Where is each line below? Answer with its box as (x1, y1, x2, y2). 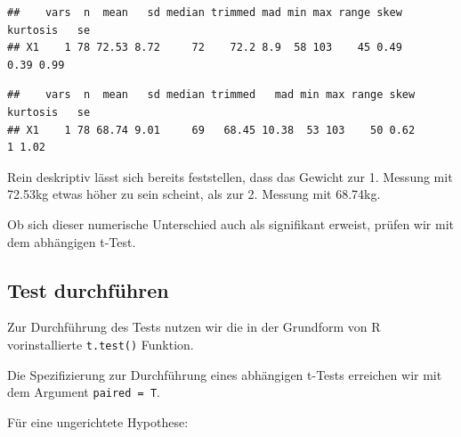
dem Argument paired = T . (7, 383, 160, 401)
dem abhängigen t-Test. (7, 232, 136, 251)
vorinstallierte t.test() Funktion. (7, 334, 194, 353)
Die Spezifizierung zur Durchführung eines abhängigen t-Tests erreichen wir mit (7, 365, 442, 383)
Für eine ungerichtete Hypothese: (7, 412, 189, 431)
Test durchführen (7, 276, 169, 303)
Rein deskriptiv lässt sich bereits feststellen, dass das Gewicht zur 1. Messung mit (7, 167, 453, 186)
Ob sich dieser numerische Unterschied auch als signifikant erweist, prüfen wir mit (7, 214, 455, 233)
